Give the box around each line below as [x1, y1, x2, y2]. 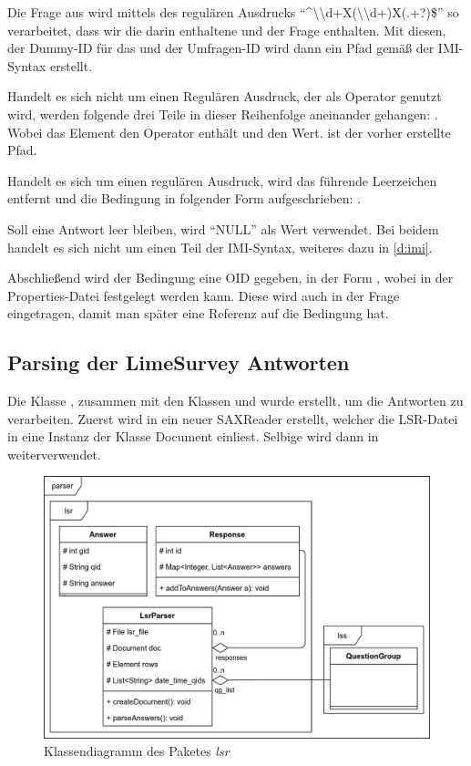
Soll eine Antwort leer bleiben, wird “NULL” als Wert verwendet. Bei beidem [7, 219, 439, 238]
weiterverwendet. [7, 444, 101, 463]
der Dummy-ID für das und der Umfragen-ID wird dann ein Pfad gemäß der [7, 38, 435, 57]
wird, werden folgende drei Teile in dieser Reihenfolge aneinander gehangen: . [7, 104, 438, 123]
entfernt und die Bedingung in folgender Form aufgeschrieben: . [7, 189, 362, 208]
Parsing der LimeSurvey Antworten [7, 348, 350, 377]
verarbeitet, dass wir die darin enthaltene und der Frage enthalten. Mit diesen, [7, 20, 446, 39]
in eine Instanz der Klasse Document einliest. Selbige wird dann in [7, 427, 379, 446]
